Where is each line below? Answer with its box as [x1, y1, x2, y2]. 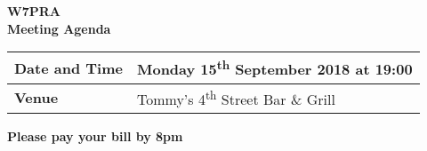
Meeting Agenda [7, 19, 111, 37]
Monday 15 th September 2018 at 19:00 [136, 56, 413, 80]
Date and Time [14, 57, 123, 78]
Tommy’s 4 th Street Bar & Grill [136, 85, 335, 109]
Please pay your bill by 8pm [7, 126, 183, 145]
